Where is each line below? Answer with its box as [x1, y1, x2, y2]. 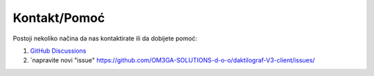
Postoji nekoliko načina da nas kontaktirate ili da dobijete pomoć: [12, 34, 197, 42]
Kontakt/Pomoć [12, 10, 105, 25]
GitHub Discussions [30, 47, 87, 55]
